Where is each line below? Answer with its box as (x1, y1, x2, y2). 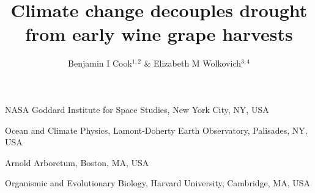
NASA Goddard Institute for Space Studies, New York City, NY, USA (5, 103, 269, 115)
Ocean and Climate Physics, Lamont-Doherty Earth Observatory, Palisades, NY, (5, 123, 308, 136)
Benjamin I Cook (68, 57, 132, 70)
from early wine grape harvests (25, 21, 293, 46)
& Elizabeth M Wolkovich (144, 57, 241, 70)
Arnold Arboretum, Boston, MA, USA (5, 156, 149, 169)
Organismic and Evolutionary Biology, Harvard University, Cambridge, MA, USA (5, 177, 311, 189)
